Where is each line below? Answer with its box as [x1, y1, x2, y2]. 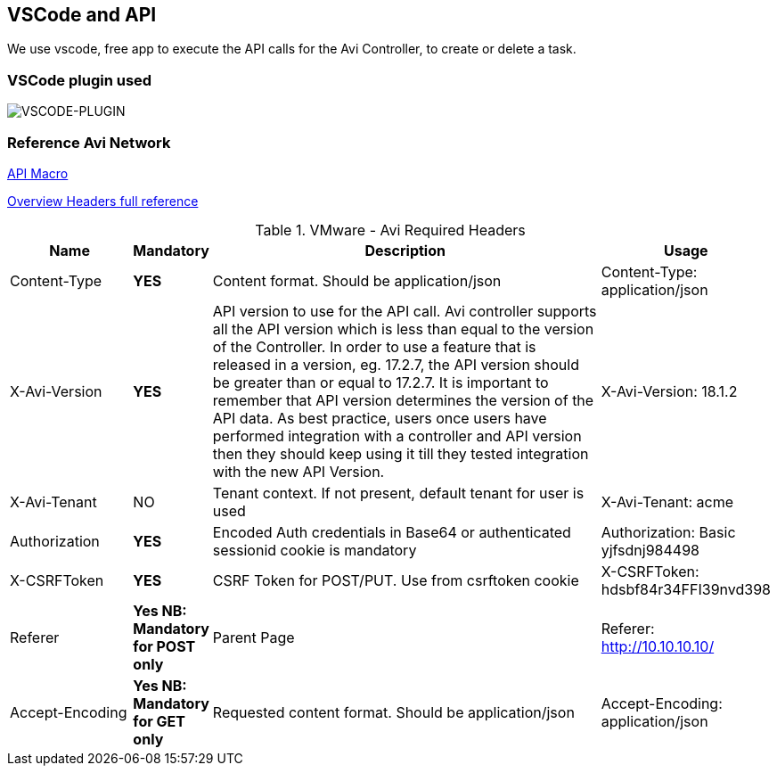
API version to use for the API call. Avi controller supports [212, 301, 597, 320]
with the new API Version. [212, 462, 385, 481]
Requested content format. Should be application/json [212, 703, 575, 721]
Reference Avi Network [7, 133, 171, 152]
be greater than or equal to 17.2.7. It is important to [212, 373, 549, 391]
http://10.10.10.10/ [601, 637, 715, 655]
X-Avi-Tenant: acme [601, 492, 733, 511]
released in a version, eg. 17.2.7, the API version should [212, 355, 579, 374]
